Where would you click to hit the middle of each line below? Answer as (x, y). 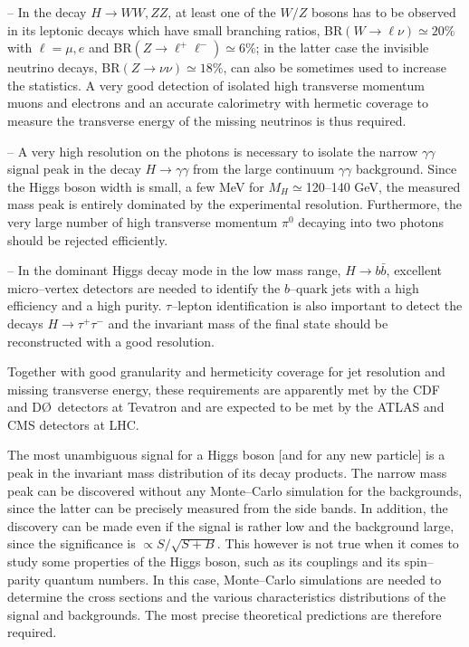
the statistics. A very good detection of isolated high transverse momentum (216, 85)
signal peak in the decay (74, 169)
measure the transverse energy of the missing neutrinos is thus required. (207, 120)
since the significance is (72, 543)
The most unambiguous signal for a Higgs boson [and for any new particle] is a (226, 455)
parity (24, 579)
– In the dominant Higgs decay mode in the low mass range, (174, 270)
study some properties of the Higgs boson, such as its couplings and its (204, 561)
